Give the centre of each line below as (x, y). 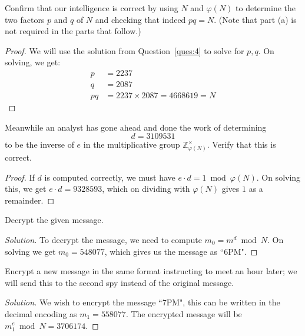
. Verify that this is (241, 144)
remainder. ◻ (30, 200)
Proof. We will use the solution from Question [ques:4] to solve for (125, 50)
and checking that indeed (140, 19)
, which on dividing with (146, 189)
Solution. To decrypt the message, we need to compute (103, 239)
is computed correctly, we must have (110, 177)
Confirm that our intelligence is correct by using (92, 8)
